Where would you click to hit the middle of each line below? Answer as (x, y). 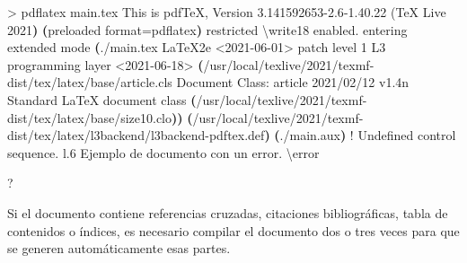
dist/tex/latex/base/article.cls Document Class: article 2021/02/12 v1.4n (208, 82)
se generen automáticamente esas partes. (119, 248)
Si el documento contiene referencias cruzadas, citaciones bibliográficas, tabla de (228, 212)
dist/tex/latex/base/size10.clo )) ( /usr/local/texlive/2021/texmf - (185, 117)
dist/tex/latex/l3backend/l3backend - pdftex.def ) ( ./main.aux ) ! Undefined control (232, 135)
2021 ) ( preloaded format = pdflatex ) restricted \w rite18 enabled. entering (207, 29)
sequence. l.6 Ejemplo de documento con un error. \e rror (163, 152)
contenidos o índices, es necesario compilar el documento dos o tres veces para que (233, 230)
